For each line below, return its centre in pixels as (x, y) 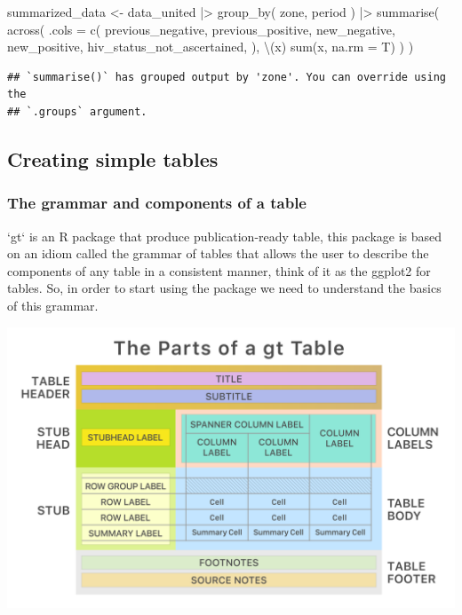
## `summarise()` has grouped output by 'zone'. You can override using (227, 77)
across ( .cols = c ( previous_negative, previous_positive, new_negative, (201, 29)
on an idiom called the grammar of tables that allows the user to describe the (218, 253)
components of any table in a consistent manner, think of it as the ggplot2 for (219, 270)
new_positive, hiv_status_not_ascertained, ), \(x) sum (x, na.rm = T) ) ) (211, 47)
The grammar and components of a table (157, 203)
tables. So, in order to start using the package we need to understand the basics (224, 288)
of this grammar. (53, 305)
